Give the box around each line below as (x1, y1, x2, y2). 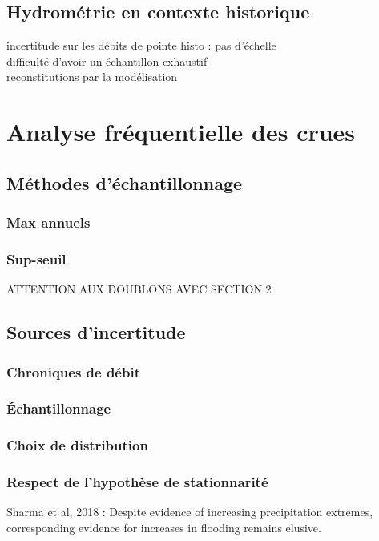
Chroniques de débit (6, 361, 140, 382)
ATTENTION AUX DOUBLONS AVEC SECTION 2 (6, 281, 272, 297)
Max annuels (6, 212, 91, 232)
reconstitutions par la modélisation (6, 68, 178, 85)
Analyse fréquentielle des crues (6, 115, 356, 148)
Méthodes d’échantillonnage (6, 170, 243, 195)
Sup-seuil (6, 248, 67, 268)
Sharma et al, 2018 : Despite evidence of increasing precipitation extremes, (6, 503, 373, 520)
